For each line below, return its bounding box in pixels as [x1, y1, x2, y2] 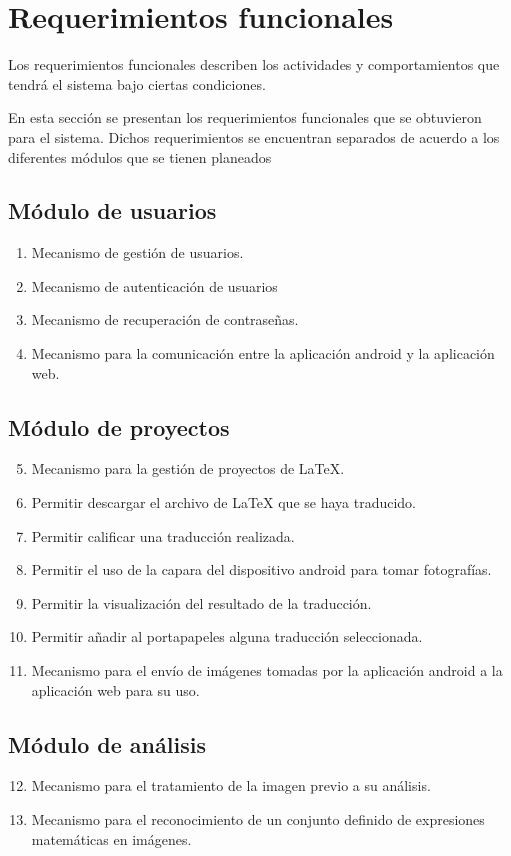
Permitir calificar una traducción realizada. [31, 525, 295, 546]
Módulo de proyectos [8, 411, 230, 442]
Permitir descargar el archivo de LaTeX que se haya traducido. [31, 492, 416, 513]
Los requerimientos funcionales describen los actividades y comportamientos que [8, 54, 500, 75]
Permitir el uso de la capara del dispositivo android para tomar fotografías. [31, 559, 492, 580]
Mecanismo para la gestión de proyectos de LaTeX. [31, 458, 345, 479]
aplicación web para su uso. [31, 679, 200, 700]
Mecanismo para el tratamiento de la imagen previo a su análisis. [31, 775, 431, 796]
